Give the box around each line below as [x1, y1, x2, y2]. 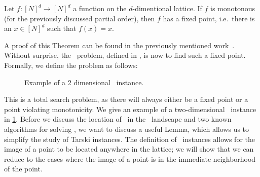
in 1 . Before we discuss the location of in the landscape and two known [4, 114, 232, 124]
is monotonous [210, 3, 255, 13]
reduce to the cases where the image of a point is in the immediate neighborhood [4, 153, 256, 164]
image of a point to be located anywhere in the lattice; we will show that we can [4, 144, 254, 154]
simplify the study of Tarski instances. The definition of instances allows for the [4, 133, 255, 144]
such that [47, 23, 77, 33]
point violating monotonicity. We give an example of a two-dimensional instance [4, 103, 256, 114]
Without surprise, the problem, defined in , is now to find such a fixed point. [4, 50, 246, 60]
